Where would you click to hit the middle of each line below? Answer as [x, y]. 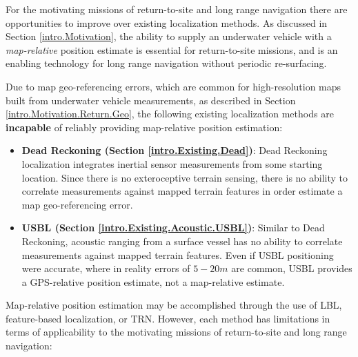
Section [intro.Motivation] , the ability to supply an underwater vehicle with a [169, 36]
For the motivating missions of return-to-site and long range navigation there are [177, 9]
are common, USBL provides [292, 268]
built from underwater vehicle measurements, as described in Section [151, 100]
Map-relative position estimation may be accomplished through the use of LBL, [174, 305]
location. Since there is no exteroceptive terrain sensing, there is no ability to [185, 177]
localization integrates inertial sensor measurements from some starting [172, 163]
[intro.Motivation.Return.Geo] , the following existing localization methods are [170, 114]
